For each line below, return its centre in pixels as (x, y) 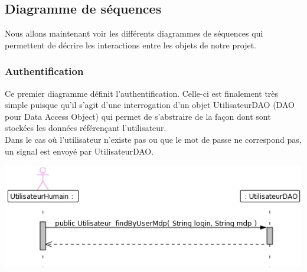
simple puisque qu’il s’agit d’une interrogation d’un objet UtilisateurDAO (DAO (150, 105)
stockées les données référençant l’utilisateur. (86, 128)
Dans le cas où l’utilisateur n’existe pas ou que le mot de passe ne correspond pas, (153, 139)
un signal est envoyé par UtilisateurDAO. (79, 151)
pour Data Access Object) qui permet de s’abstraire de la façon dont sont (138, 116)
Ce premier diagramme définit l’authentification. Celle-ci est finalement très (142, 93)
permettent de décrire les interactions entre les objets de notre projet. (130, 45)
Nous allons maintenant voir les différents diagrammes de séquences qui (134, 33)
